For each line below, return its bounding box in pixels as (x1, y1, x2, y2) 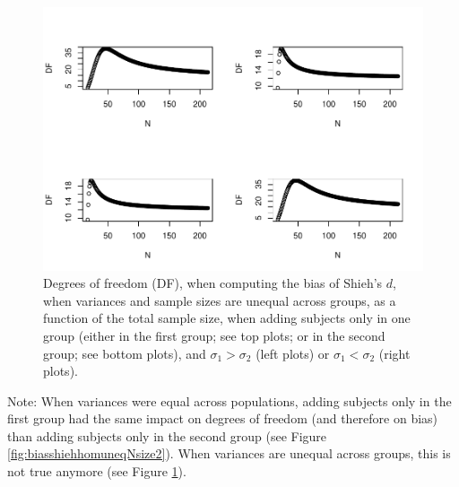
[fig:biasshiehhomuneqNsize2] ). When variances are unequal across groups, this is (7, 444, 451, 463)
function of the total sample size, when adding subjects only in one (43, 309, 411, 327)
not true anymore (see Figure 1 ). (7, 462, 186, 481)
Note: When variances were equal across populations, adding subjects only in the (7, 391, 452, 410)
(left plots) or (255, 344, 330, 362)
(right (378, 344, 411, 362)
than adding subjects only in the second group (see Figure (7, 426, 327, 445)
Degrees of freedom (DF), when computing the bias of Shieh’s (43, 274, 383, 292)
